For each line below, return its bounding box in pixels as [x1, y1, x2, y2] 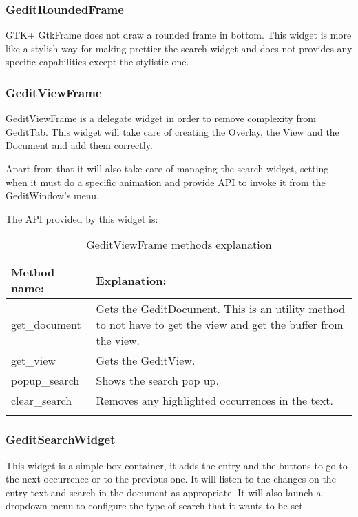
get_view [11, 352, 56, 369]
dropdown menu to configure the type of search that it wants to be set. [6, 498, 306, 513]
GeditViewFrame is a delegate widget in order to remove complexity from [6, 111, 316, 125]
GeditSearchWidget [6, 431, 116, 448]
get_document [11, 316, 81, 333]
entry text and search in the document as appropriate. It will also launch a [6, 485, 322, 499]
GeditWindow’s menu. [6, 188, 99, 203]
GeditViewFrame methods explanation [86, 236, 272, 253]
